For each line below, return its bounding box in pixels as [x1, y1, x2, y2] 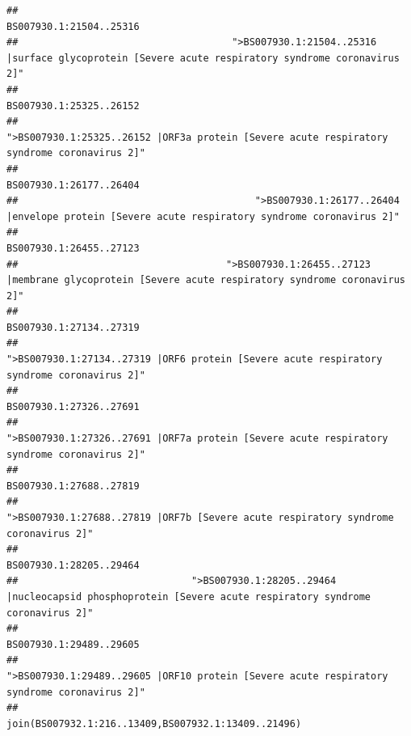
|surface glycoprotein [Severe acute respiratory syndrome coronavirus [6, 52, 400, 64]
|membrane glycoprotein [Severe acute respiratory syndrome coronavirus [6, 274, 405, 286]
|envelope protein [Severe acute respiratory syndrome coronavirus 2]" [6, 210, 400, 222]
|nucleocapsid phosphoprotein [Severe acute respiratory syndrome [6, 590, 371, 603]
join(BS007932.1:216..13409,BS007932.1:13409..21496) [6, 717, 302, 730]
